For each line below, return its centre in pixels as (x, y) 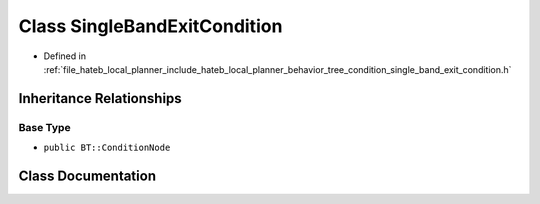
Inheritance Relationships (100, 98)
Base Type (44, 127)
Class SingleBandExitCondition (150, 26)
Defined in (65, 56)
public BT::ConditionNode (107, 148)
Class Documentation (87, 175)
